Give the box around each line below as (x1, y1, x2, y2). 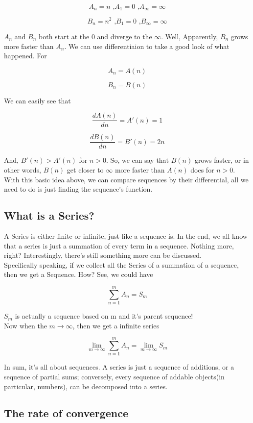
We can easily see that (4, 95, 71, 105)
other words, (4, 165, 41, 175)
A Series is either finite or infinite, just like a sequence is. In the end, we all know (4, 231, 248, 241)
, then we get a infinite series (72, 320, 159, 330)
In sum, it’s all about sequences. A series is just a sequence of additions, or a (4, 362, 234, 372)
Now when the (4, 320, 47, 330)
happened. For (4, 50, 47, 61)
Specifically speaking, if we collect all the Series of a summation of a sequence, (4, 259, 239, 270)
